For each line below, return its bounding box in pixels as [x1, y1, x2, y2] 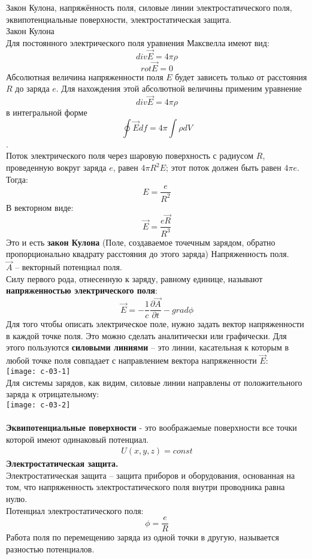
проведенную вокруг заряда [6, 161, 107, 173]
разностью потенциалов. [6, 542, 95, 555]
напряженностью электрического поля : [6, 284, 157, 297]
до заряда [15, 82, 50, 95]
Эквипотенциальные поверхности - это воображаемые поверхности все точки [6, 421, 297, 433]
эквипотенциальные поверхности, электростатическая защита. [6, 13, 232, 25]
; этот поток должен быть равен [166, 161, 281, 173]
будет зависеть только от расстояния [175, 70, 307, 83]
